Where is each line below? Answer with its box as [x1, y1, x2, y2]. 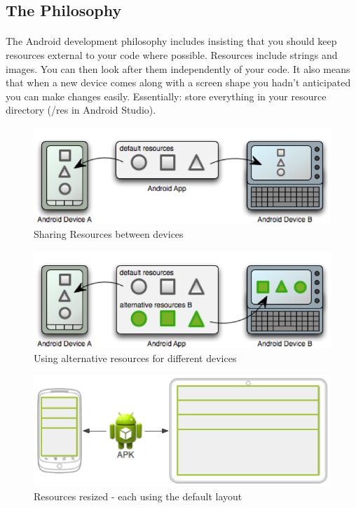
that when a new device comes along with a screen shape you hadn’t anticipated [6, 75, 351, 90]
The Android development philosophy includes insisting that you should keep [6, 34, 337, 48]
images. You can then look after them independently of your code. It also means [6, 61, 350, 76]
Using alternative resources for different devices [34, 350, 237, 365]
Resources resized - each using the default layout [34, 488, 242, 503]
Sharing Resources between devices [34, 227, 184, 241]
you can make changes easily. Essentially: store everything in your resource [6, 88, 327, 103]
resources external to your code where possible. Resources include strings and [6, 47, 338, 62]
